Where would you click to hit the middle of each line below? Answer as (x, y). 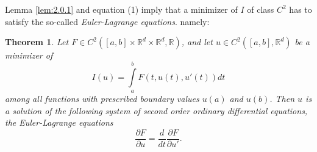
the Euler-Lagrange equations (59, 122)
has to (301, 9)
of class (261, 9)
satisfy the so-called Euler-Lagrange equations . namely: (107, 21)
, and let (197, 42)
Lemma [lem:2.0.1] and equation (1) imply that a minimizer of (121, 9)
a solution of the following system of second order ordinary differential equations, (156, 110)
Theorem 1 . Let (37, 42)
